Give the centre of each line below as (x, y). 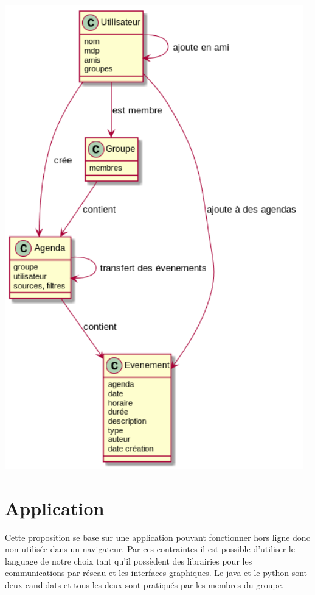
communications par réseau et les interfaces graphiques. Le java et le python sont (156, 573)
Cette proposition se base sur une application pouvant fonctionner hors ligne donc (157, 537)
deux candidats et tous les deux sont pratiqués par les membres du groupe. (144, 585)
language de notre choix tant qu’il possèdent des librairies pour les (129, 561)
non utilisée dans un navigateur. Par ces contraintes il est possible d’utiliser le (150, 549)
